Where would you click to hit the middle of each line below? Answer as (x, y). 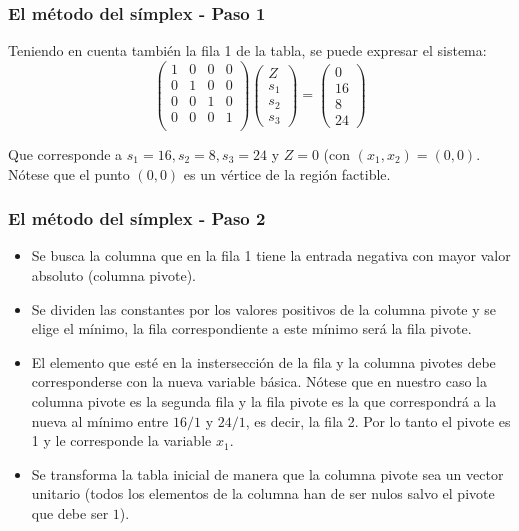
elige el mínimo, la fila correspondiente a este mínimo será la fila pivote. (251, 328)
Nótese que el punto (69, 173)
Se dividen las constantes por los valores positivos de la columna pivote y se (264, 308)
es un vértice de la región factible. (287, 173)
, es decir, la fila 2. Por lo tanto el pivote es (378, 420)
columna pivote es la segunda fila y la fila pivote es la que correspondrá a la (264, 401)
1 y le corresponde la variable (121, 440)
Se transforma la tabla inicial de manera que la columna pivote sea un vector (267, 473)
